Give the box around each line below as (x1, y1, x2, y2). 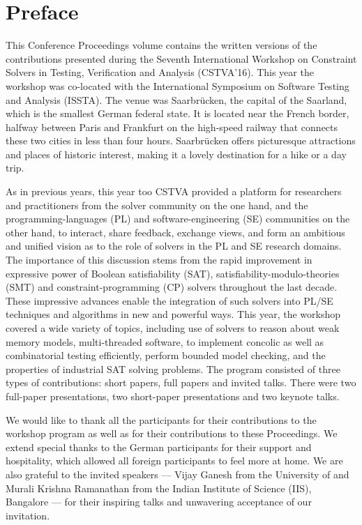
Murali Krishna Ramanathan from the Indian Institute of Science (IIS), (6, 480, 312, 495)
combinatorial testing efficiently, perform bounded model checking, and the (6, 348, 326, 363)
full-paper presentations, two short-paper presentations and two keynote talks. (6, 388, 340, 403)
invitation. (6, 508, 50, 522)
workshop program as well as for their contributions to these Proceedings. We (6, 426, 338, 441)
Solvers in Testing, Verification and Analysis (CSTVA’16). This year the (6, 65, 314, 79)
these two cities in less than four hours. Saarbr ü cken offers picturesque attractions (6, 133, 356, 148)
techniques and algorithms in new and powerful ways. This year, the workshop (6, 307, 341, 321)
